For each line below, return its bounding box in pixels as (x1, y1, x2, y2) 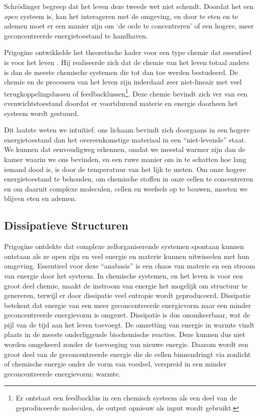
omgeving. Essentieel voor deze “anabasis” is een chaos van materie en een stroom (4, 260, 255, 271)
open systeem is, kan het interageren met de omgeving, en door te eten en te (4, 10, 238, 21)
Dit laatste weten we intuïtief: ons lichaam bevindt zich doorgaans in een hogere (4, 124, 250, 135)
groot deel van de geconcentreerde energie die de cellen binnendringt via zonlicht (4, 348, 251, 359)
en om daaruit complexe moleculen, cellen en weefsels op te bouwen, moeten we (4, 183, 247, 193)
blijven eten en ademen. (4, 193, 77, 203)
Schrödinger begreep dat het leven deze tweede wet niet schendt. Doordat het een (4, 1, 254, 11)
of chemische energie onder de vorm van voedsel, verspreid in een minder (4, 358, 226, 369)
